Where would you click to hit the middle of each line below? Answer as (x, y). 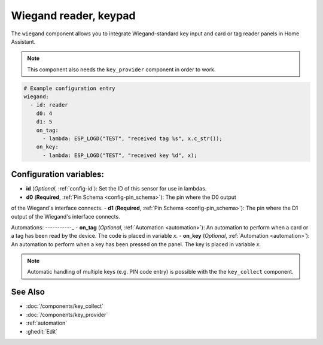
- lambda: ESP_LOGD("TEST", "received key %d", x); (120, 155)
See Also (28, 292)
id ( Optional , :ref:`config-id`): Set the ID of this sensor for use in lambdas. (116, 189)
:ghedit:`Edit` (42, 331)
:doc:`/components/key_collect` (65, 306)
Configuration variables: (58, 175)
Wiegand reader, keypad (73, 16)
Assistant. (23, 41)
